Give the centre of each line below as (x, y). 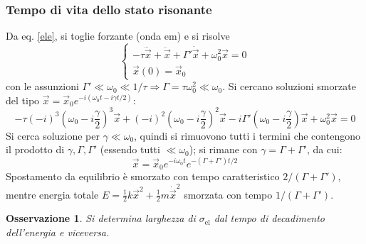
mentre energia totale (52, 194)
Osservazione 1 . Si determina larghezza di (101, 218)
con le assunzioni (42, 86)
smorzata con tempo (228, 194)
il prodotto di (35, 149)
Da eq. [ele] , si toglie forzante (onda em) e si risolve (118, 36)
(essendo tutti (130, 149)
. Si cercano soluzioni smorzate (289, 86)
